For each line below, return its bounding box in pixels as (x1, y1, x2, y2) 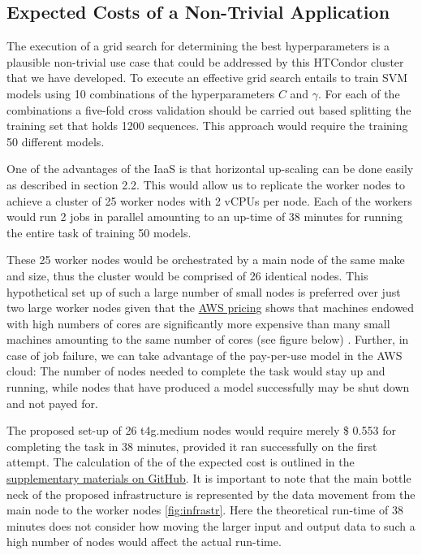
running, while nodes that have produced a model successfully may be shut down (6, 379, 410, 396)
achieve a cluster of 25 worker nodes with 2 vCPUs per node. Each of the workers (6, 192, 412, 209)
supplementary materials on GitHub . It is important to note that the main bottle (6, 470, 411, 487)
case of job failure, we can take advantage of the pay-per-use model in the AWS (6, 346, 403, 363)
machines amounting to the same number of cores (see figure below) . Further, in (6, 331, 409, 348)
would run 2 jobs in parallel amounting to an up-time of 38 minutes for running (6, 208, 403, 225)
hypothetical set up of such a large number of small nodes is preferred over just (6, 283, 401, 300)
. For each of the (318, 85, 400, 102)
